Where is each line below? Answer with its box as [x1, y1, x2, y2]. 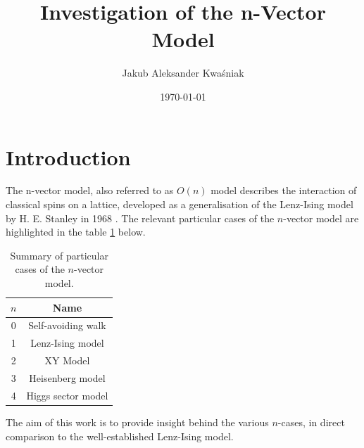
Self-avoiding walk [28, 318, 106, 333]
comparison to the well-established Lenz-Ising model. [6, 428, 234, 443]
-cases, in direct [277, 414, 345, 429]
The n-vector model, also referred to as [6, 183, 174, 198]
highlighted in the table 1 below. [6, 224, 146, 239]
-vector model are [283, 210, 359, 225]
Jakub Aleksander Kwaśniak [122, 65, 244, 80]
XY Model [44, 353, 90, 368]
